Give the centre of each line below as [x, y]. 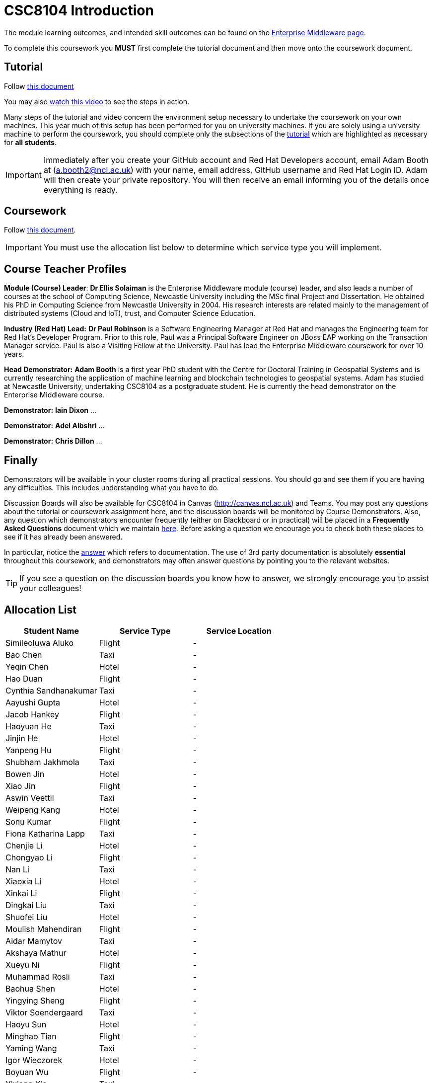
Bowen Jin [25, 774]
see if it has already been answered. [63, 537]
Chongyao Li [29, 857]
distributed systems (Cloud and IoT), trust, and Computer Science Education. [130, 313]
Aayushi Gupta [33, 702]
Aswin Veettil [30, 798]
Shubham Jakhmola [42, 762]
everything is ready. [80, 190]
